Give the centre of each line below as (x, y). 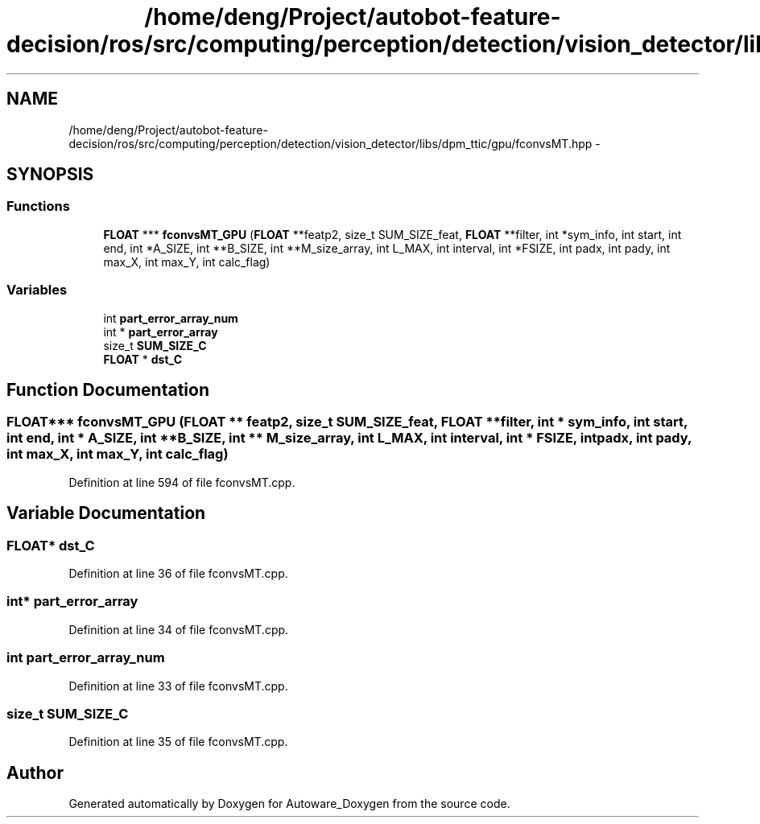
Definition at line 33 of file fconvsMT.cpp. (178, 686)
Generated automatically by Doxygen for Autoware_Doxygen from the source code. (289, 804)
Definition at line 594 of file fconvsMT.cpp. (182, 482)
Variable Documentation (106, 513)
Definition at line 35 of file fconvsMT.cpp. (178, 742)
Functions (38, 206)
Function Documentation (108, 389)
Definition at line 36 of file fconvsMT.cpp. (178, 573)
